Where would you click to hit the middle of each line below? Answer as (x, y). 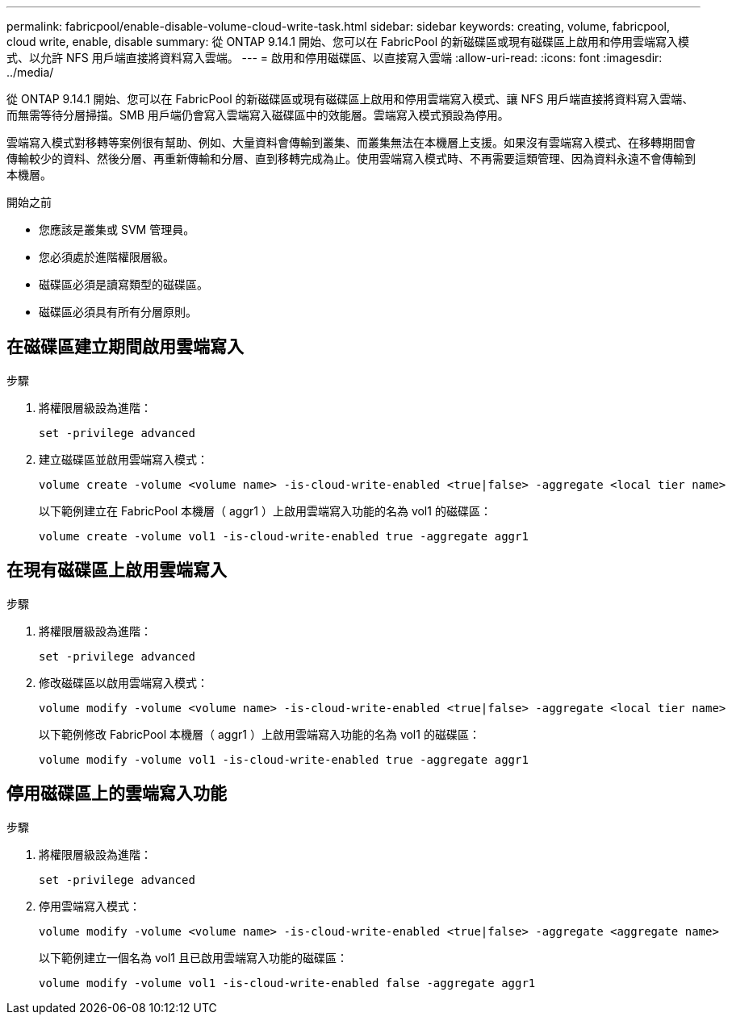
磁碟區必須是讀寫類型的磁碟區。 (123, 284)
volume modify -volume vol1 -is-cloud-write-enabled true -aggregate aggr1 (284, 759)
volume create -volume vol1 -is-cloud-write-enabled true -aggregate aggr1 (284, 536)
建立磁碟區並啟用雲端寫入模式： (123, 459)
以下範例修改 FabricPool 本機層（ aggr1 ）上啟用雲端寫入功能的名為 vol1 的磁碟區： (259, 734)
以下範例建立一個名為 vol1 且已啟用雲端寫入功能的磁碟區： (193, 957)
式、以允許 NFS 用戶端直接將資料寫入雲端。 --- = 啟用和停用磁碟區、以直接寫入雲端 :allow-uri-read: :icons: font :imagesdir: (335, 58)
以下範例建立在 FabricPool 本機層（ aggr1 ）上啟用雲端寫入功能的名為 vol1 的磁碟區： (265, 510)
